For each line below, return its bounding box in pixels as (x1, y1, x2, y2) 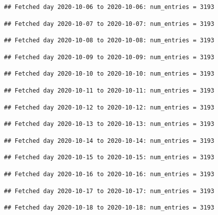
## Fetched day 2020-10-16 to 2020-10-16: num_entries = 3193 (4, 170, 215, 178)
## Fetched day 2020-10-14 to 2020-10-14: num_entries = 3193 (4, 137, 215, 144)
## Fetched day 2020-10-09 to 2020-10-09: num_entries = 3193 (4, 53, 215, 61)
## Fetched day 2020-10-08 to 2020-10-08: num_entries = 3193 (4, 37, 215, 44)
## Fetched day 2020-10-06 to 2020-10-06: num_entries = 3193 (4, 3, 215, 10)
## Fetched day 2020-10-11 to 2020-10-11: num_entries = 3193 (4, 87, 215, 94)
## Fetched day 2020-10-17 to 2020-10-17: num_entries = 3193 (4, 187, 215, 195)
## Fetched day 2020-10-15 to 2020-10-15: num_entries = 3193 (4, 154, 215, 161)
